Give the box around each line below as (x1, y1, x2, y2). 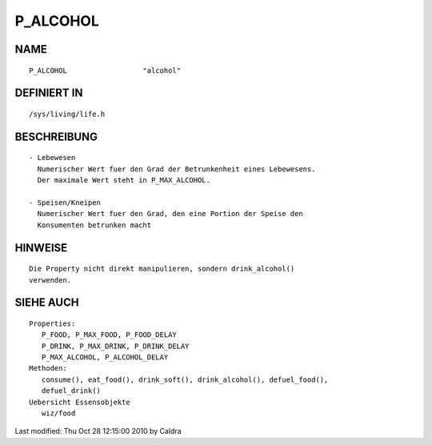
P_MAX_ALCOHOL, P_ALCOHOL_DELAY (41, 353, 169, 362)
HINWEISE (14, 241, 68, 255)
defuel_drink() (41, 387, 102, 395)
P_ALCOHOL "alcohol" (29, 66, 182, 75)
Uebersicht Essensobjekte (29, 397, 131, 407)
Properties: (29, 319, 76, 328)
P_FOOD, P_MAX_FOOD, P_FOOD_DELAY (41, 331, 178, 339)
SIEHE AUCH (14, 296, 79, 310)
